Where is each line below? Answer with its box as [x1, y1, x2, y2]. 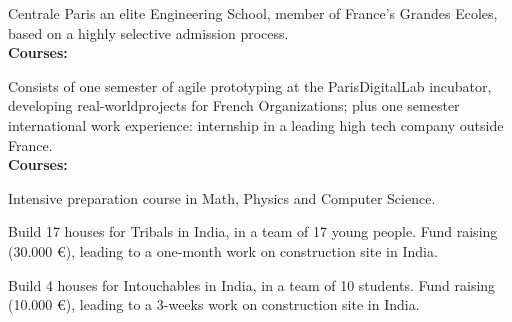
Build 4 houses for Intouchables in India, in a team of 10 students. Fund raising [8, 274, 496, 295]
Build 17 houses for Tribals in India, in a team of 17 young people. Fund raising [8, 221, 498, 242]
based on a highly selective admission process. [8, 22, 289, 43]
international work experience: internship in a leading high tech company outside [8, 114, 504, 135]
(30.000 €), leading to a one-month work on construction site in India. [8, 240, 438, 261]
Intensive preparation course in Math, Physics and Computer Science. [8, 187, 436, 208]
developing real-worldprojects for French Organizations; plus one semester [8, 95, 460, 116]
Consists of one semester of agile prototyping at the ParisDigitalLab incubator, [8, 75, 492, 96]
